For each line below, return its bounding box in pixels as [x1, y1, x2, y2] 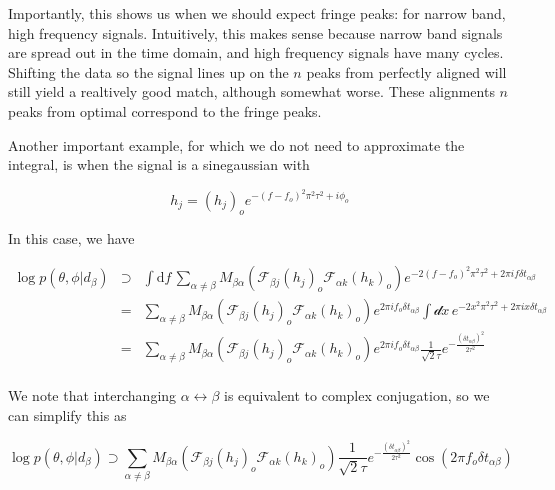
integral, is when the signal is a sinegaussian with [8, 154, 310, 175]
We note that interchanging [8, 385, 177, 406]
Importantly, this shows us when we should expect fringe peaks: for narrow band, [8, 3, 506, 23]
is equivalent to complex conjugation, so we [224, 385, 490, 406]
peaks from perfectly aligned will [306, 61, 507, 82]
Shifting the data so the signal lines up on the [8, 61, 289, 82]
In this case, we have [8, 227, 135, 248]
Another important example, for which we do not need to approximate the [8, 134, 465, 155]
